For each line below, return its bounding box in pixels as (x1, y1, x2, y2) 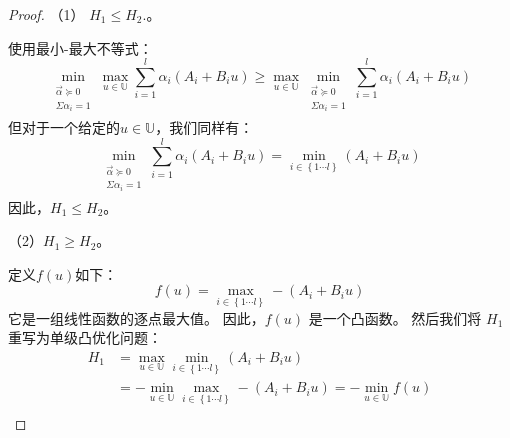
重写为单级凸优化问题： (8, 327, 162, 348)
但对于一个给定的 (8, 117, 120, 138)
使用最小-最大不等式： (8, 37, 153, 58)
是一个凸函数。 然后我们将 (308, 307, 482, 328)
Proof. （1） (8, 4, 85, 24)
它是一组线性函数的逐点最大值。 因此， (8, 307, 265, 328)
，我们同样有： (155, 117, 254, 138)
